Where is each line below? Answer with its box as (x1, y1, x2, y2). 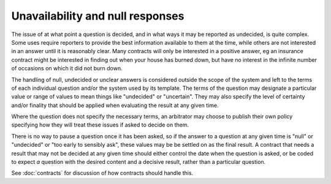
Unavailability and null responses (11, 9, 185, 23)
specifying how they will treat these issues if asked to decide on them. (11, 121, 189, 128)
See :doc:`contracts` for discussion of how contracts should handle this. (11, 169, 194, 177)
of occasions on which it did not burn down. (11, 65, 123, 72)
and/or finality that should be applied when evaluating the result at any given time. (11, 101, 219, 109)
